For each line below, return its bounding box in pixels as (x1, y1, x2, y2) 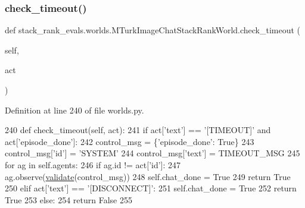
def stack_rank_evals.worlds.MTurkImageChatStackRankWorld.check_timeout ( (5, 24, 301, 36)
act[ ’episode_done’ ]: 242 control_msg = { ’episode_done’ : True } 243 (5, 135, 254, 147)
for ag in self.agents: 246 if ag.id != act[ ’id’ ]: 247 (5, 158, 181, 171)
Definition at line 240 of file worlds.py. (5, 103, 144, 116)
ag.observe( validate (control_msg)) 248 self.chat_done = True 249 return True (5, 170, 291, 182)
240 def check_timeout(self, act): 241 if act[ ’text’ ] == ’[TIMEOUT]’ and (5, 124, 271, 136)
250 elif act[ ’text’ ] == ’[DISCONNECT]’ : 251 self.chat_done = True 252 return (5, 182, 297, 194)
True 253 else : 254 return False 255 (5, 193, 132, 206)
